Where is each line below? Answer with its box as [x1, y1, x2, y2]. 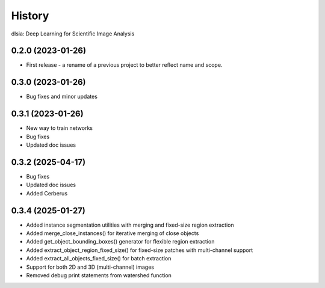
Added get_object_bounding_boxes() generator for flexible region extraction [26, 238, 215, 245]
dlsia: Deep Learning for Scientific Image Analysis [11, 30, 135, 37]
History [11, 9, 49, 22]
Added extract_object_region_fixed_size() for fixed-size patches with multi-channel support [26, 247, 253, 254]
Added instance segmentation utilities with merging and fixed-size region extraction [26, 221, 234, 228]
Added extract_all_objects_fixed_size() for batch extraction [26, 255, 172, 262]
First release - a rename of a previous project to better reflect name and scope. [26, 61, 223, 69]
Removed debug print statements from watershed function [26, 271, 172, 279]
